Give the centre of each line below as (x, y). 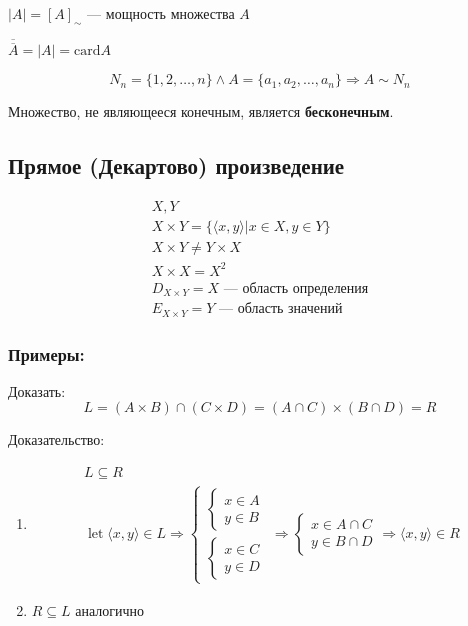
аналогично (110, 609)
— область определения (296, 288)
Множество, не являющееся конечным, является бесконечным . (201, 111)
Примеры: (46, 353)
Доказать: (37, 390)
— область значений (281, 309)
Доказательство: (56, 439)
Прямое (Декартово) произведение (176, 165)
